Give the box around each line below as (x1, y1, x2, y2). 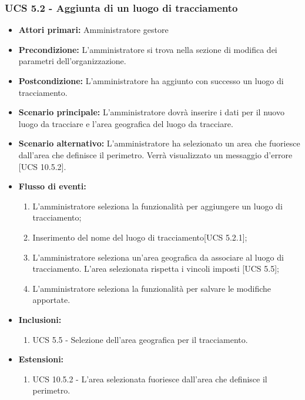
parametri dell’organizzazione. (18, 55, 126, 67)
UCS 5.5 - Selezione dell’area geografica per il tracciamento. (32, 333, 248, 345)
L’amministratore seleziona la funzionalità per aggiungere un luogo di (32, 199, 283, 212)
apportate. (32, 294, 71, 306)
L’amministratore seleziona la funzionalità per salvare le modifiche (32, 282, 272, 294)
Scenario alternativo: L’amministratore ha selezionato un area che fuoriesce (18, 137, 300, 149)
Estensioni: (18, 353, 64, 365)
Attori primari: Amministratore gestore (18, 24, 169, 36)
